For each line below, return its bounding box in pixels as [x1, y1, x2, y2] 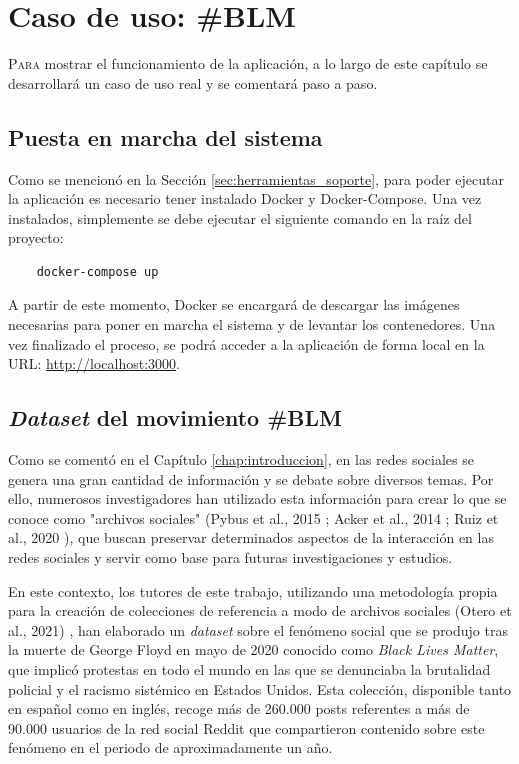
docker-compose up [36, 264, 159, 279]
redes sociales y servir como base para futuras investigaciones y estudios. [8, 547, 453, 568]
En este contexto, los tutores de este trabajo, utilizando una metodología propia [8, 580, 498, 601]
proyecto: [8, 227, 64, 248]
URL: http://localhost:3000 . [8, 353, 181, 374]
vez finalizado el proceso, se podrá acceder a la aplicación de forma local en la [8, 333, 485, 354]
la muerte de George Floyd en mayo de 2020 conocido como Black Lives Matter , [8, 639, 499, 660]
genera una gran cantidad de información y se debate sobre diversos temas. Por [8, 468, 494, 489]
